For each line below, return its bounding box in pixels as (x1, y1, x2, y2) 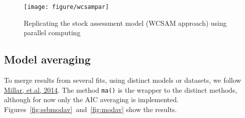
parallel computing (24, 27, 81, 38)
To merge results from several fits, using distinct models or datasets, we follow (4, 75, 242, 85)
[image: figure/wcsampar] (24, 3, 109, 10)
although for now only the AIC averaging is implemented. (4, 94, 179, 105)
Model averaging (4, 52, 91, 67)
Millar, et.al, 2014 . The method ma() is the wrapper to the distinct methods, (4, 84, 237, 95)
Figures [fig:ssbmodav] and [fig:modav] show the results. (4, 104, 177, 114)
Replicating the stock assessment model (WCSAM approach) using (24, 17, 227, 28)
